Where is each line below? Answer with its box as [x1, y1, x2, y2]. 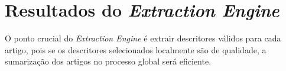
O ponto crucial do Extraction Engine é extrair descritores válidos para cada [5, 32, 281, 44]
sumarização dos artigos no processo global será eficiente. [5, 55, 212, 67]
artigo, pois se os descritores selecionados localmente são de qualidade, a [5, 43, 266, 56]
